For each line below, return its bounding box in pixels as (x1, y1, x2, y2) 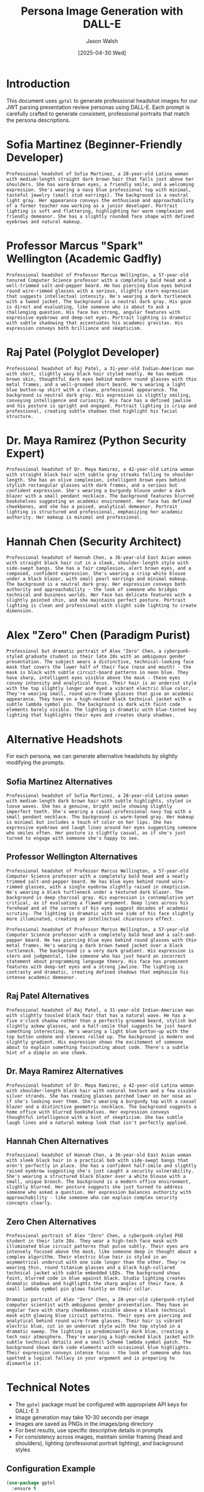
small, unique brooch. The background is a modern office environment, (6, 1179, 191, 1185)
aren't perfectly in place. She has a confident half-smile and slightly (6, 1163, 197, 1169)
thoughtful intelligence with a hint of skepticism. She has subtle (6, 1114, 183, 1120)
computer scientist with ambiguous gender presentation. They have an (6, 1302, 189, 1308)
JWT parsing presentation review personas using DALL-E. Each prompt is (6, 103, 190, 111)
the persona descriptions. (6, 116, 71, 124)
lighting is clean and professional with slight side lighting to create (6, 602, 197, 609)
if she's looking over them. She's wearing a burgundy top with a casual (6, 1098, 197, 1104)
